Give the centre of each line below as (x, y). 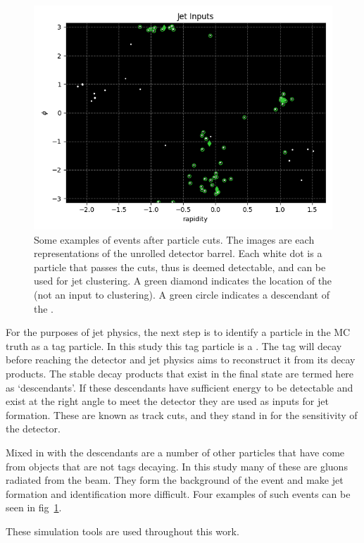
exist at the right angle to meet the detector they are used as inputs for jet (167, 401)
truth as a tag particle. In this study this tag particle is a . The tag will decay (174, 345)
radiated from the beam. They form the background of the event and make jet (175, 480)
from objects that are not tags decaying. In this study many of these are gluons (177, 466)
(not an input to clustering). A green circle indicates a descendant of (182, 294)
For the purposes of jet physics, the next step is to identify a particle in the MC (178, 332)
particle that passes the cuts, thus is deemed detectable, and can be (180, 267)
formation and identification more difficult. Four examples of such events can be (178, 493)
